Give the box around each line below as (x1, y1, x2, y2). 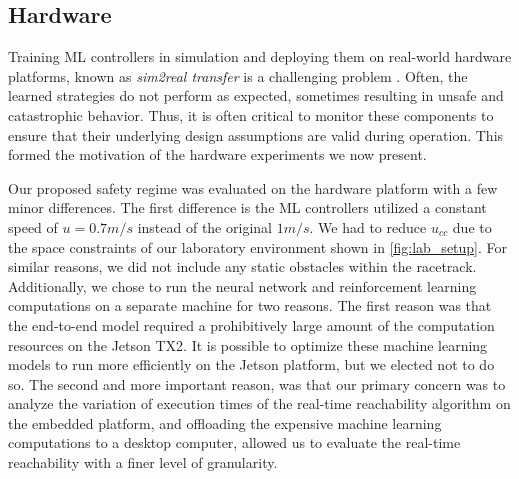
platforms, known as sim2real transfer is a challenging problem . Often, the (8, 65, 468, 86)
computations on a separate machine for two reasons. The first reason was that (8, 295, 492, 316)
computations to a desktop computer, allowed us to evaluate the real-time (8, 432, 461, 453)
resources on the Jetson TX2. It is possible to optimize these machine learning (8, 334, 488, 355)
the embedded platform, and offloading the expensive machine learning (8, 412, 442, 433)
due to (452, 216, 492, 237)
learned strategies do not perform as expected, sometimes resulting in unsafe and (8, 85, 504, 106)
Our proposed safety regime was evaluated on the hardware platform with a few (8, 177, 498, 198)
